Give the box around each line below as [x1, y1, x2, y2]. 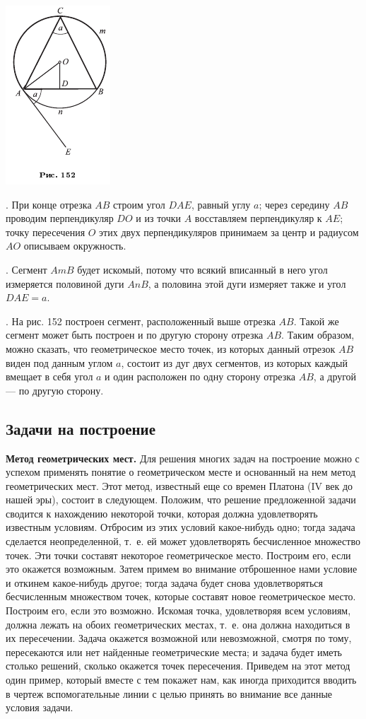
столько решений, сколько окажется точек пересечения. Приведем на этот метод [6, 658, 350, 673]
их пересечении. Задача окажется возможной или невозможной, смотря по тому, [6, 631, 352, 645]
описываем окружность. [23, 238, 126, 253]
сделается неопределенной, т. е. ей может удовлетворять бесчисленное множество [6, 534, 360, 549]
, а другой [313, 369, 357, 384]
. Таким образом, [281, 327, 355, 342]
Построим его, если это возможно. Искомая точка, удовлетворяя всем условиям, [6, 603, 351, 618]
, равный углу [191, 197, 251, 211]
